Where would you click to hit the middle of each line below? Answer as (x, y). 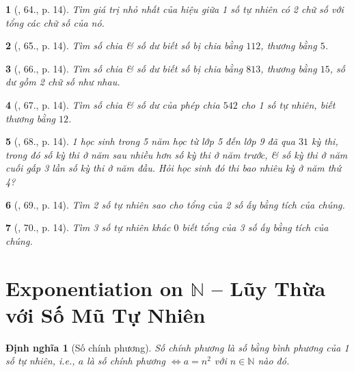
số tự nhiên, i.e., (40, 361)
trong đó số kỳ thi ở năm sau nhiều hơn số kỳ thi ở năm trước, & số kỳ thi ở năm (177, 154)
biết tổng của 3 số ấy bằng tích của (255, 227)
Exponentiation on (94, 288)
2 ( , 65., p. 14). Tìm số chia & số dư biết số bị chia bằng (124, 45)
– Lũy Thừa (269, 288)
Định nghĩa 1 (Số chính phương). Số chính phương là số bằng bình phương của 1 (177, 347)
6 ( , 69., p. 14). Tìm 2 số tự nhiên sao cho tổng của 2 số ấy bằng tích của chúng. (175, 204)
